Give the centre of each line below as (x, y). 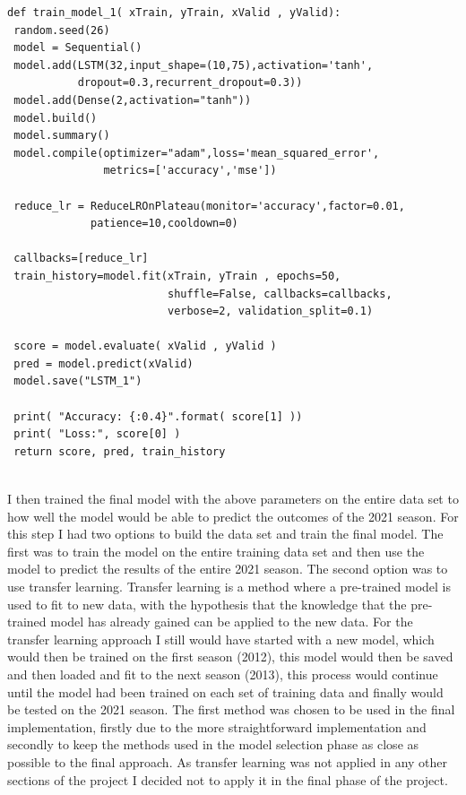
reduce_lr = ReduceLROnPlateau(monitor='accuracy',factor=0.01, (209, 206)
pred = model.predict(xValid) (104, 363)
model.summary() (62, 136)
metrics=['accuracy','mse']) (190, 171)
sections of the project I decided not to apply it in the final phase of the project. (228, 779)
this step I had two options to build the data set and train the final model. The (225, 534)
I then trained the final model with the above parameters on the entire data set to (233, 499)
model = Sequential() (78, 48)
